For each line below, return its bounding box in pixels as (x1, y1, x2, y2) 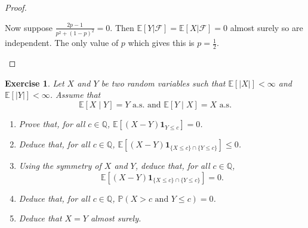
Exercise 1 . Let (5, 76, 64, 89)
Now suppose (5, 21, 53, 33)
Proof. (5, 1, 27, 13)
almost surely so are (230, 21, 303, 33)
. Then (110, 21, 134, 33)
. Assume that (50, 88, 101, 101)
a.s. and (133, 101, 161, 110)
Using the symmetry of (19, 159, 101, 172)
